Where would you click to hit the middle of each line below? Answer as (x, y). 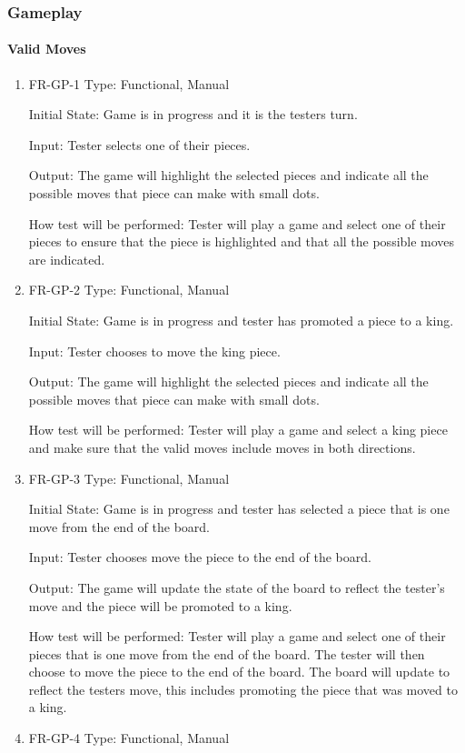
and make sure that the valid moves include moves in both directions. (222, 447)
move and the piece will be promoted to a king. (160, 605)
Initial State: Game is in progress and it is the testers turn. (193, 114)
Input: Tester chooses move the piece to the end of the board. (200, 557)
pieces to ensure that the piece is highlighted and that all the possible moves (242, 241)
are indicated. (67, 259)
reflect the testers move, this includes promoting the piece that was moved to (243, 689)
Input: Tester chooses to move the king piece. (154, 351)
